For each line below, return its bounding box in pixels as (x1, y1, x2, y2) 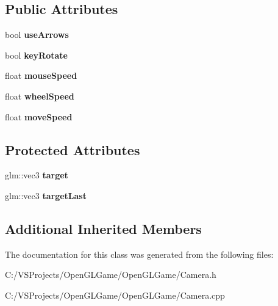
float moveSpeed (5, 110, 73, 123)
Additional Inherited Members (5, 219, 202, 238)
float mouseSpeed (5, 69, 77, 82)
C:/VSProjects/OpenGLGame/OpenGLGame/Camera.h (5, 268, 216, 281)
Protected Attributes (5, 140, 140, 159)
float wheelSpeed (5, 89, 74, 102)
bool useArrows (5, 28, 69, 41)
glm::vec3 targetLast (5, 189, 87, 202)
